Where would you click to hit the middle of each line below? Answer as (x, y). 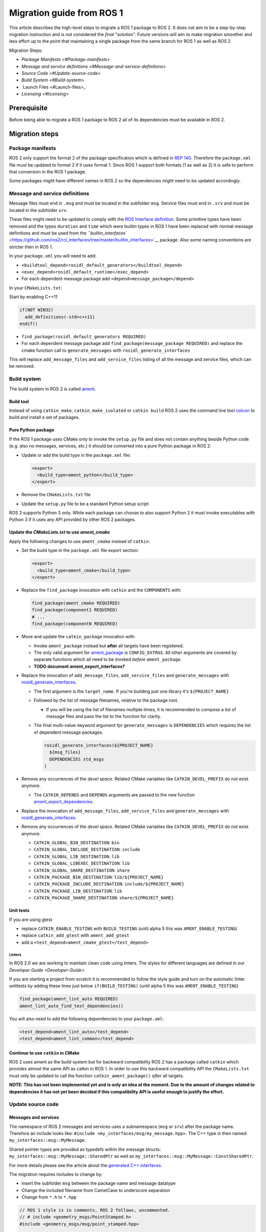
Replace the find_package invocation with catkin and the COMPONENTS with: (101, 590)
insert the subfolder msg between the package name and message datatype (99, 1183)
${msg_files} (65, 752)
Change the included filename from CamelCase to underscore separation (96, 1190)
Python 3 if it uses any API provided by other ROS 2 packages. (73, 519)
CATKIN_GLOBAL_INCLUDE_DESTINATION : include (87, 850)
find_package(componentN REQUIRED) (75, 624)
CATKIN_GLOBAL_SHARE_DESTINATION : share (82, 870)
